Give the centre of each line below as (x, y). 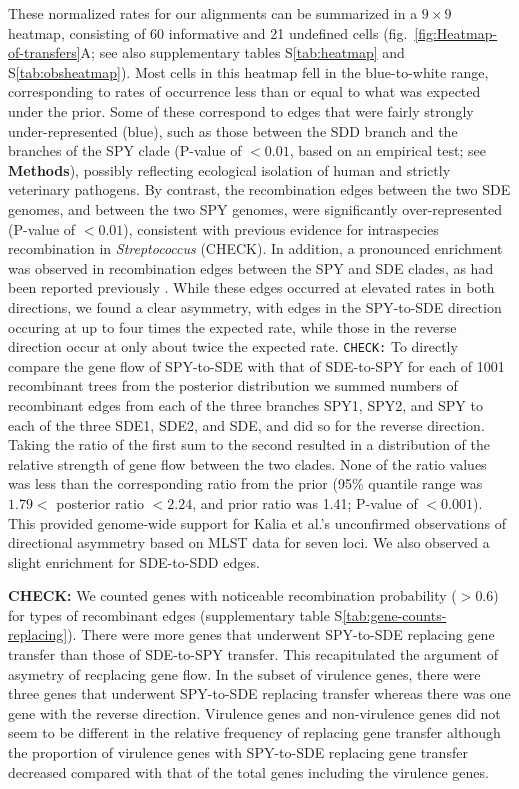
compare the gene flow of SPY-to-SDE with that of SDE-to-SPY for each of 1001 (256, 365)
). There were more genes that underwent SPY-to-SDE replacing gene (281, 634)
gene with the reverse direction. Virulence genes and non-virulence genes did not (254, 712)
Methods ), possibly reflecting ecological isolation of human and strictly (229, 169)
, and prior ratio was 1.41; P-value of (305, 502)
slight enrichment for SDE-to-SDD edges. (134, 561)
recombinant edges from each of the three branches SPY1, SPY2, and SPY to (245, 404)
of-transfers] (44, 52)
